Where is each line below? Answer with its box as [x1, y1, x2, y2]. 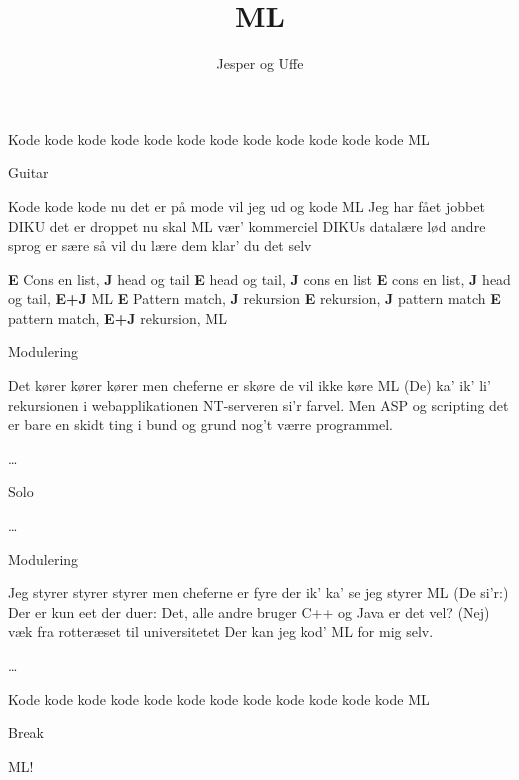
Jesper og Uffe [216, 53, 304, 74]
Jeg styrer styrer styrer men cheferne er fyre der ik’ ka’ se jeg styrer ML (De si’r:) [8, 582, 509, 603]
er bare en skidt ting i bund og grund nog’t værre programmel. [8, 414, 393, 435]
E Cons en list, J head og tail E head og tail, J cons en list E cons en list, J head [8, 268, 511, 289]
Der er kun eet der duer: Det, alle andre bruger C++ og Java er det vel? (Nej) [8, 601, 490, 622]
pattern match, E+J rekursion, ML [8, 307, 227, 328]
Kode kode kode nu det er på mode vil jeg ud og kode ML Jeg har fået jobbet [8, 195, 485, 216]
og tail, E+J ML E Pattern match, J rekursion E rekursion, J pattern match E [8, 288, 501, 309]
